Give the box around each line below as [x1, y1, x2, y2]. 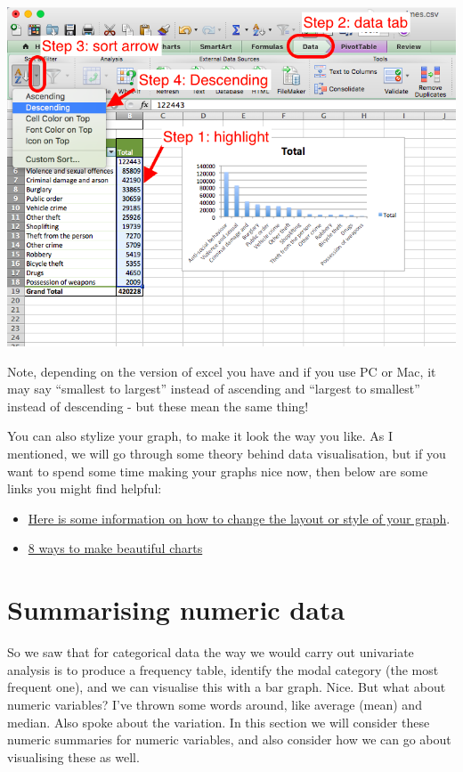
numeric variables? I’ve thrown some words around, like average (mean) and [7, 695, 422, 713]
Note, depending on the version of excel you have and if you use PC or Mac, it [7, 362, 436, 380]
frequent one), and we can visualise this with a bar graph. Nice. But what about [7, 678, 446, 696]
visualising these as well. [7, 747, 140, 766]
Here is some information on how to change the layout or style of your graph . [28, 508, 451, 527]
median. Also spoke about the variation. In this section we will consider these [7, 712, 430, 731]
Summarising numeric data [7, 591, 345, 628]
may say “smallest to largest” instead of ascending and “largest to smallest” [7, 379, 420, 398]
